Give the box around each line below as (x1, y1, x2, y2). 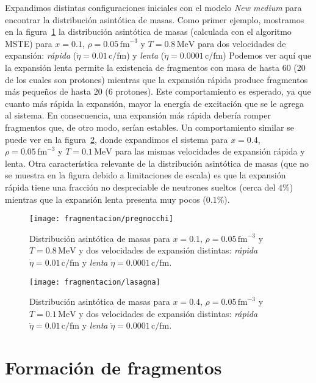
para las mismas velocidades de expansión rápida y (115, 145, 305, 158)
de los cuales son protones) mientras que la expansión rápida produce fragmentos (5, 73, 308, 86)
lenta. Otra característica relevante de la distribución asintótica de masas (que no (5, 156, 309, 169)
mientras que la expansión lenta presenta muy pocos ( (5, 192, 206, 205)
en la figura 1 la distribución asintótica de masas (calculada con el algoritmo (5, 25, 292, 38)
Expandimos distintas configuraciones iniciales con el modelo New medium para (5, 1, 302, 13)
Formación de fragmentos (5, 355, 222, 380)
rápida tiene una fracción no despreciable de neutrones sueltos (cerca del (5, 180, 276, 193)
